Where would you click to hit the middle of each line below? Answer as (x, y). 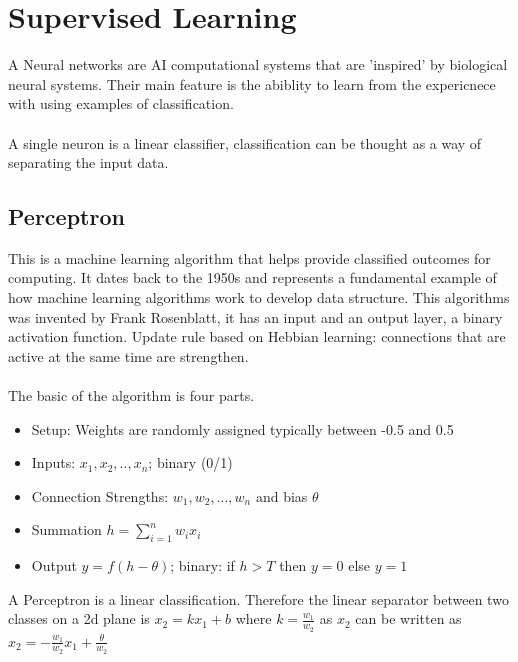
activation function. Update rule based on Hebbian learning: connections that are (257, 336)
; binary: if (202, 565)
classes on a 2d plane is (79, 618)
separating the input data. (88, 162)
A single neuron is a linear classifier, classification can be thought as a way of (245, 142)
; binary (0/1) (190, 462)
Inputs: (53, 462)
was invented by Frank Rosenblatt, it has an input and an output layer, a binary (255, 316)
